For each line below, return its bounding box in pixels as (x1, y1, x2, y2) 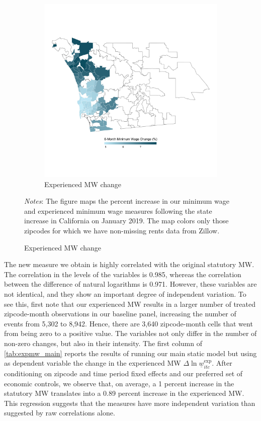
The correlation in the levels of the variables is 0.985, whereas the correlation (4, 269, 241, 279)
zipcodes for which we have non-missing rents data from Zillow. (24, 225, 220, 235)
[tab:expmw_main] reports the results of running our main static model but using (4, 348, 257, 358)
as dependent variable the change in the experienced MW (4, 358, 181, 368)
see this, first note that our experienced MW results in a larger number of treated (4, 298, 256, 309)
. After (212, 358, 232, 368)
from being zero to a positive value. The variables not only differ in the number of (4, 328, 257, 339)
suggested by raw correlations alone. (4, 407, 115, 418)
